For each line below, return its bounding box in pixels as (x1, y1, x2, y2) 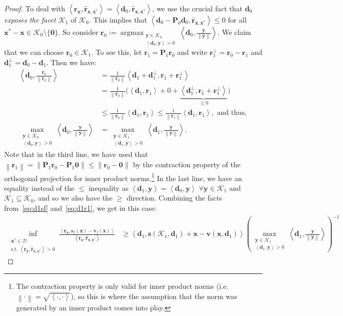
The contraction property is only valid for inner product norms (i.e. (16, 280, 229, 291)
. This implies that (89, 14, 148, 25)
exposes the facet (4, 14, 56, 25)
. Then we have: (46, 56, 96, 67)
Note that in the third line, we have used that (4, 149, 148, 160)
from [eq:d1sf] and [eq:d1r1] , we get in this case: (4, 202, 157, 213)
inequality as (88, 182, 129, 193)
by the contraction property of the (133, 159, 240, 169)
